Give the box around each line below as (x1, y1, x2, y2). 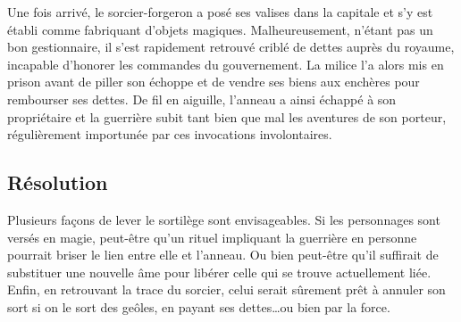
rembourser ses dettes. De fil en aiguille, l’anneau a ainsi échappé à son (7, 89, 397, 108)
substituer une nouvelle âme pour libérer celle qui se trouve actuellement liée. (7, 262, 432, 281)
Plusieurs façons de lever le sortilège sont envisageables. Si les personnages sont (7, 210, 440, 228)
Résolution (7, 169, 108, 196)
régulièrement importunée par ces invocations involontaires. (7, 125, 332, 144)
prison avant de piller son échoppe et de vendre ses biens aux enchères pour (7, 72, 420, 91)
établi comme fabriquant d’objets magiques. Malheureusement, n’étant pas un (7, 20, 433, 38)
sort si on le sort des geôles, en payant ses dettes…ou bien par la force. (7, 297, 390, 316)
